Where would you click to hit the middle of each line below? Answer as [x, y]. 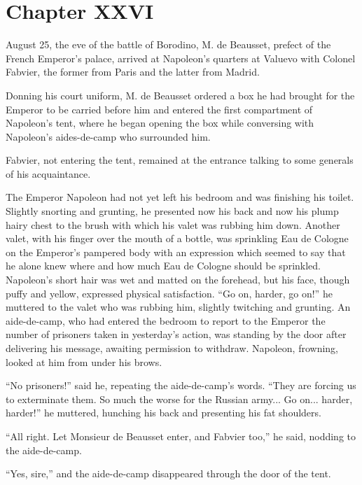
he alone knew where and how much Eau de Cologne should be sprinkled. [163, 266]
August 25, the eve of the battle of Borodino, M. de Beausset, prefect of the [168, 44]
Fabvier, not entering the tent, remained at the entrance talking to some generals [180, 160]
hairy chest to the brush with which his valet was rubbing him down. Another [173, 224]
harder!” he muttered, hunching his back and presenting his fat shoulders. [163, 413]
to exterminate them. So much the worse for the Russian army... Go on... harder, [179, 399]
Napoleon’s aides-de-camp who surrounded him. [108, 136]
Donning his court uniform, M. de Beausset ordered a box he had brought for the [180, 95]
